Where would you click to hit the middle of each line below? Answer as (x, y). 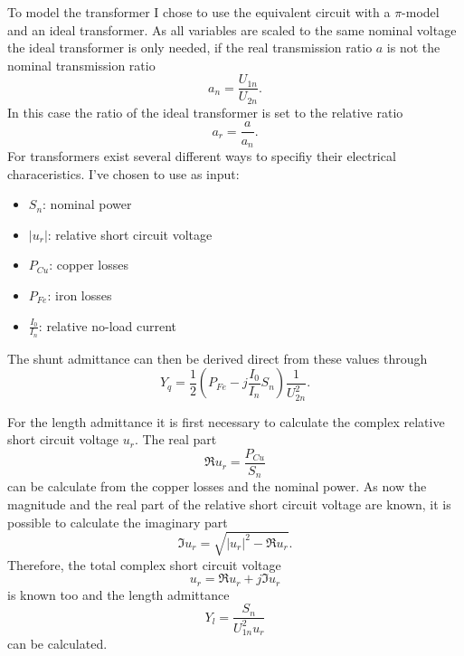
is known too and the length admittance (118, 594)
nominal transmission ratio (81, 65)
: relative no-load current (108, 325)
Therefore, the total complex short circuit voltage (144, 564)
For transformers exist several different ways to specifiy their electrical (202, 156)
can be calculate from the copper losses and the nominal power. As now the (217, 486)
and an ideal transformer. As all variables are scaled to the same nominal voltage (232, 29)
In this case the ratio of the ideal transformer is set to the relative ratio (205, 112)
